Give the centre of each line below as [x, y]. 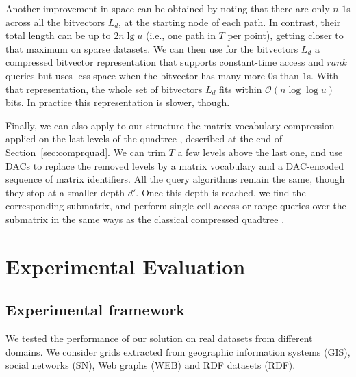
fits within [241, 89]
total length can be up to [58, 35]
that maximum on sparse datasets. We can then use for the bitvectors [152, 48]
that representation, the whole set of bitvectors [104, 89]
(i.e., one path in [181, 35]
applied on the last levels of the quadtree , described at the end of [144, 139]
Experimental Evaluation [126, 266]
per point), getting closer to [285, 35]
